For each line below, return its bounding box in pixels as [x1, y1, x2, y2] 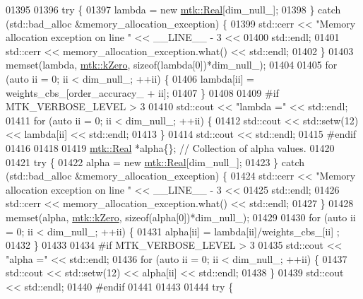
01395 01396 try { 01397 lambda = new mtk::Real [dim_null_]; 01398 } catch [6, 2, 341, 16]
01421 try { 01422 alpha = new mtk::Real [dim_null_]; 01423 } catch [6, 154, 305, 169]
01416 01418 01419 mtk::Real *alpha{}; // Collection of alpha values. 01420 [6, 140, 335, 155]
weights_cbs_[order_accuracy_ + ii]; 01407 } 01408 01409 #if [6, 85, 279, 100]
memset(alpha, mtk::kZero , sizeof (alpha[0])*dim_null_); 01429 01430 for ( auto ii [6, 209, 356, 224]
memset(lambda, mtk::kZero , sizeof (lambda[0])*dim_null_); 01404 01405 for [6, 57, 338, 72]
